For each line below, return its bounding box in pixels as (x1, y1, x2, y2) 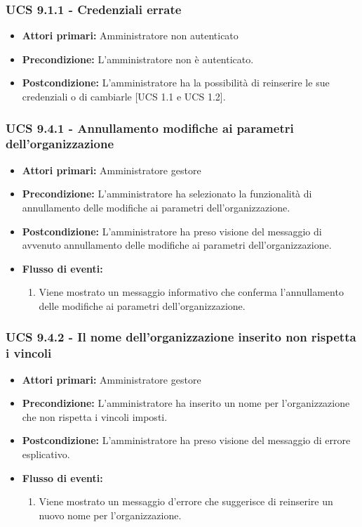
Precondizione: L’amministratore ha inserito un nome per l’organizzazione (22, 396, 350, 410)
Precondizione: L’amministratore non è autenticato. (22, 51, 254, 66)
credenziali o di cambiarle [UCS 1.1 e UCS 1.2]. (22, 89, 226, 103)
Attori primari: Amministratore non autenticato (22, 28, 239, 43)
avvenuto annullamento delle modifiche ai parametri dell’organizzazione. (22, 238, 332, 252)
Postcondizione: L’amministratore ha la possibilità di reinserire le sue (22, 75, 330, 90)
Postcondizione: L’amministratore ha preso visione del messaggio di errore (22, 433, 351, 448)
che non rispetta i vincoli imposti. (22, 409, 168, 424)
